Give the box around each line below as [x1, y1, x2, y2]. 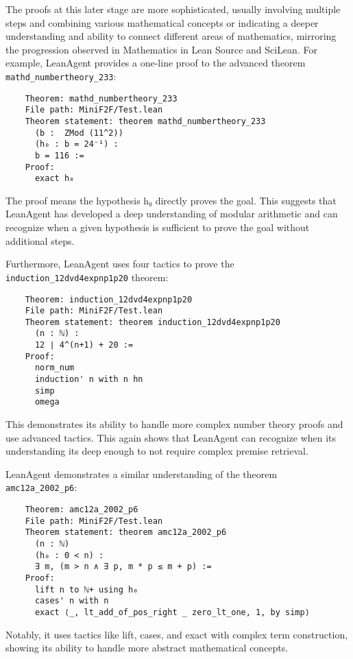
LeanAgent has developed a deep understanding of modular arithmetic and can [5, 206, 338, 221]
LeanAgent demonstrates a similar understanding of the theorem [5, 466, 278, 481]
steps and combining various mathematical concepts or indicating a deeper [5, 15, 319, 29]
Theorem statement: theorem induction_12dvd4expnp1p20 [25, 317, 280, 327]
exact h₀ [34, 173, 75, 184]
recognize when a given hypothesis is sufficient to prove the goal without [5, 220, 310, 235]
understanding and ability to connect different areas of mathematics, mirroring [5, 29, 337, 43]
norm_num [34, 363, 75, 373]
